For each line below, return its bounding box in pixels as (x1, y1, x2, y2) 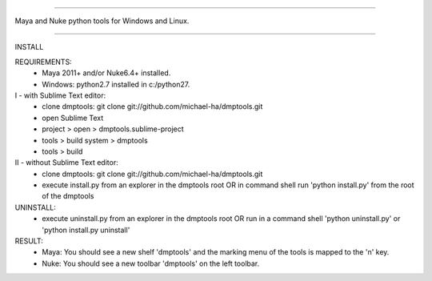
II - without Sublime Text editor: (14, 158, 119, 167)
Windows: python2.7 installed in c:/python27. (42, 79, 190, 89)
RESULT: (14, 236, 43, 246)
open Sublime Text (42, 113, 104, 122)
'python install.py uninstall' (42, 225, 130, 235)
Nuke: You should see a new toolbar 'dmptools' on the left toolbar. (42, 259, 260, 268)
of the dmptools (42, 191, 94, 201)
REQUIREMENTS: (14, 57, 72, 66)
